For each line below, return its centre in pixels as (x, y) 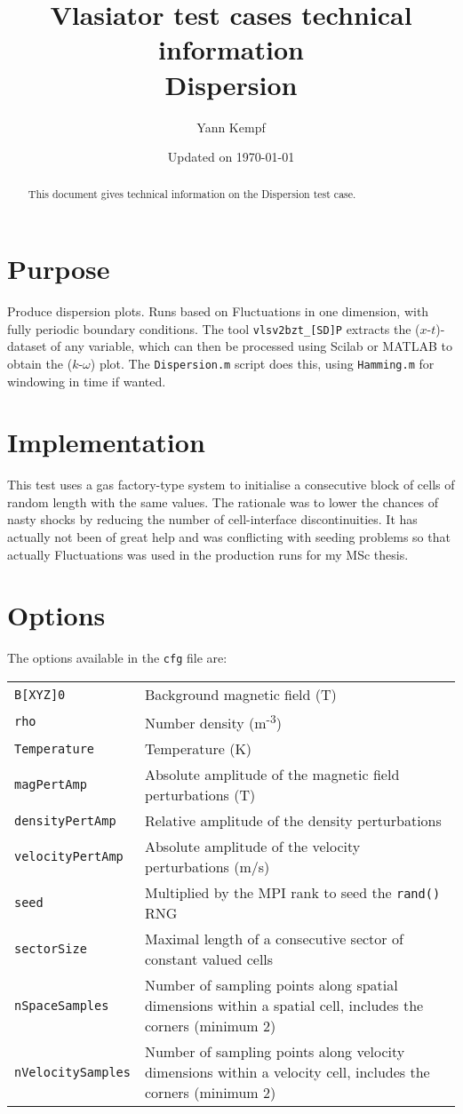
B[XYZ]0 (40, 694)
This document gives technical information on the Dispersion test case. (192, 194)
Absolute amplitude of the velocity (252, 847)
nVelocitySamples (72, 1072)
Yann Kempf (231, 127)
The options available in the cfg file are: (117, 658)
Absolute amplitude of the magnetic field (272, 775)
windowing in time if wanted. (87, 381)
